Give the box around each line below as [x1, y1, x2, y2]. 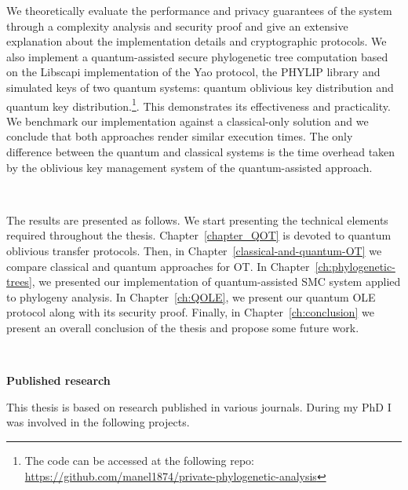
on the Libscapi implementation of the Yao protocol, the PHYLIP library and [6, 64, 381, 80]
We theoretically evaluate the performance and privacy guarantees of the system [6, 2, 392, 18]
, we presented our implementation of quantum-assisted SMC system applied [31, 273, 401, 290]
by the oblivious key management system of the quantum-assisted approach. [6, 159, 373, 175]
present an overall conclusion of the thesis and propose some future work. [6, 319, 359, 335]
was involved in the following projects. [6, 414, 190, 430]
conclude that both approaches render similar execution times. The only [6, 128, 353, 144]
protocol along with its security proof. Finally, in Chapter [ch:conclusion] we [6, 304, 374, 320]
